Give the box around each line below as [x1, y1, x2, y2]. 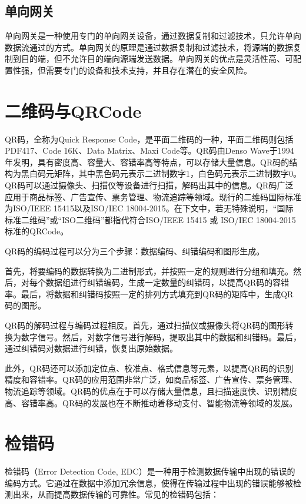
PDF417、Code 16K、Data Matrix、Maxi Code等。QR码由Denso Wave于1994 [5, 144, 294, 157]
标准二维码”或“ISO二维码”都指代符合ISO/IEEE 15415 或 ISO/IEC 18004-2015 [5, 213, 296, 226]
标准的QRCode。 [5, 225, 69, 237]
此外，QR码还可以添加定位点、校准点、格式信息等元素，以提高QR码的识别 [5, 362, 294, 374]
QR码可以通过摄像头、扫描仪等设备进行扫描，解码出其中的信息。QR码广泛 [5, 179, 294, 191]
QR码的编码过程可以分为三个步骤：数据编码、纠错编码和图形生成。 [5, 245, 265, 257]
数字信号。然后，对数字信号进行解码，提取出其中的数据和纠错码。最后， [21, 330, 301, 343]
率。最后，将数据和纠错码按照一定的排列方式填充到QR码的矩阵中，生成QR [5, 287, 294, 300]
